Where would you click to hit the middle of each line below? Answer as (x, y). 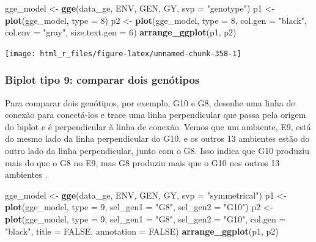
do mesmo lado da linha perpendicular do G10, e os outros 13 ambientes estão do (157, 138)
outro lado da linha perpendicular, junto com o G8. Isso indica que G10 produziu (157, 151)
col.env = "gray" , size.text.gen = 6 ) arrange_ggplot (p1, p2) (121, 32)
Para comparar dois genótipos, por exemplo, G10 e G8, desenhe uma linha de (150, 102)
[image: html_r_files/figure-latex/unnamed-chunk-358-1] (123, 53)
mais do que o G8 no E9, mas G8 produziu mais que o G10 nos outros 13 (142, 162)
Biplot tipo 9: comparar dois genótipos (102, 80)
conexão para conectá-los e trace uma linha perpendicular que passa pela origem (156, 115)
